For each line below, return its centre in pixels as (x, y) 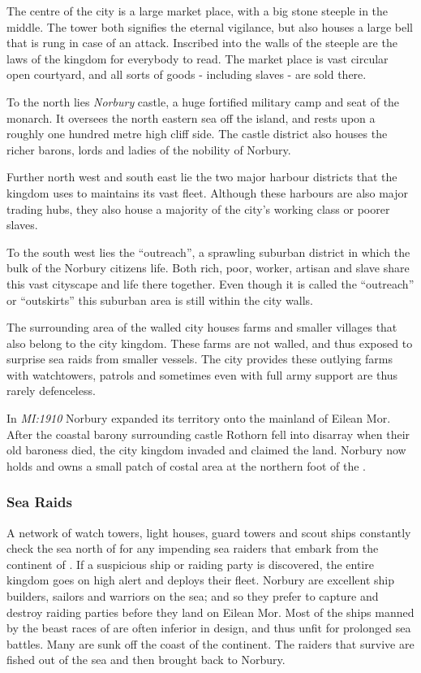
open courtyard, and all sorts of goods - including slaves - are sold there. (187, 74)
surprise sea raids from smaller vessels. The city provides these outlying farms (200, 359)
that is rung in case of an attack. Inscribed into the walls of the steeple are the (202, 43)
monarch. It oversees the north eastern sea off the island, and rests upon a (191, 117)
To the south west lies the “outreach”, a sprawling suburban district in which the (208, 252)
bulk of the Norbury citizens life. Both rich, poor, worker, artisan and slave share (208, 268)
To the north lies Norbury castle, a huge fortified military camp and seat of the (203, 101)
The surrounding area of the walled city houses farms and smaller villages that (202, 327)
